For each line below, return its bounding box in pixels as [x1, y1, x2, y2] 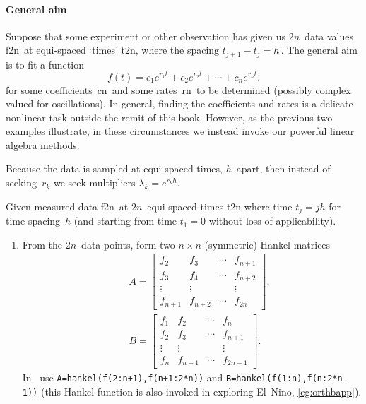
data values [305, 28, 354, 43]
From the [22, 237, 63, 251]
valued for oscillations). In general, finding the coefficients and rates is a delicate [6, 96, 353, 111]
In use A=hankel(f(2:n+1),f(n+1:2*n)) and [22, 370, 223, 385]
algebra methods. [6, 137, 80, 152]
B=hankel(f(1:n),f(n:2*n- [226, 374, 348, 384]
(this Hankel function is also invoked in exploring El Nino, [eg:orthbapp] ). [40, 384, 362, 399]
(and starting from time [73, 213, 177, 228]
